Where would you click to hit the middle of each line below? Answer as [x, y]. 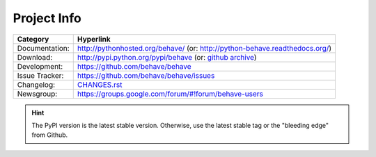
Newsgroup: [37, 94]
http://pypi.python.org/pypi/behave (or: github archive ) [167, 57]
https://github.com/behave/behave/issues [146, 75]
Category [33, 39]
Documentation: [43, 48]
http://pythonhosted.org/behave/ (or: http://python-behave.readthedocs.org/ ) [204, 48]
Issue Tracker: [40, 75]
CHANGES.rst [100, 85]
